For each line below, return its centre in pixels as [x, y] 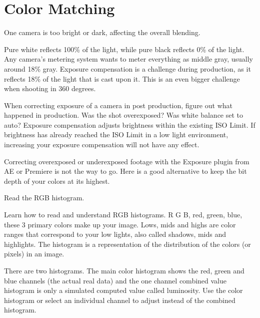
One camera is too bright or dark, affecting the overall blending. [102, 32]
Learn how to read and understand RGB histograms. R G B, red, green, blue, [123, 215]
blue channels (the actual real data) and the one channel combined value [115, 280]
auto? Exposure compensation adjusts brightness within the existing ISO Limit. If [130, 124]
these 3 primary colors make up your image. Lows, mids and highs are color [120, 224]
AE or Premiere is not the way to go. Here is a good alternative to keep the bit [125, 171]
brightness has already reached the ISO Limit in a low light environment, [116, 134]
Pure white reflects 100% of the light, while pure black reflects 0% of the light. [124, 49]
